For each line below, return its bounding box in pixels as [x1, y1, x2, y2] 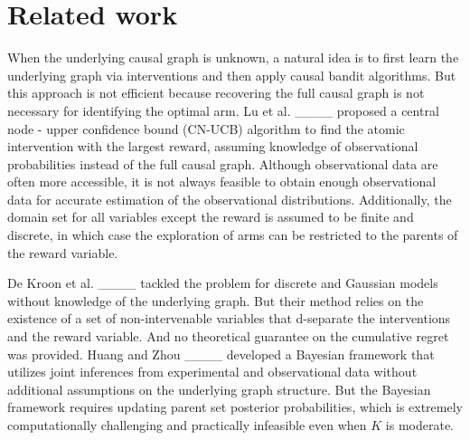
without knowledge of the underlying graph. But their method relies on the [7, 291, 424, 310]
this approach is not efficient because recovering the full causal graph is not [7, 83, 425, 102]
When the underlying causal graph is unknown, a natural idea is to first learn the [7, 48, 459, 67]
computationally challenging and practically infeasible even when [7, 416, 367, 434]
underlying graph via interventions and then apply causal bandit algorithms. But [7, 65, 456, 84]
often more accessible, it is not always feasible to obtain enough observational [7, 172, 437, 191]
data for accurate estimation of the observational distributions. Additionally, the [7, 189, 452, 208]
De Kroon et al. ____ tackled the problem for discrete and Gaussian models [7, 273, 438, 292]
